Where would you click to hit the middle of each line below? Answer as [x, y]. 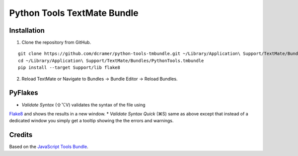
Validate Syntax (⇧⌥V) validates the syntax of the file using [84, 104]
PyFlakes [24, 93]
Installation [27, 30]
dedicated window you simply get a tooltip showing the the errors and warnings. [91, 121]
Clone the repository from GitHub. [56, 43]
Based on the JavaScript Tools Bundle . [49, 147]
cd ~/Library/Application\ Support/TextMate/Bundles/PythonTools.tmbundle [111, 60]
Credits [21, 135]
